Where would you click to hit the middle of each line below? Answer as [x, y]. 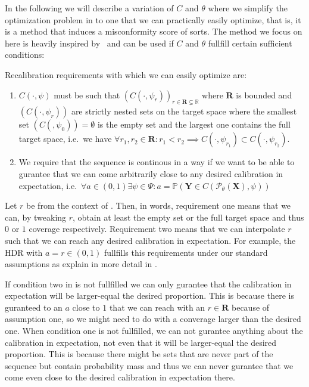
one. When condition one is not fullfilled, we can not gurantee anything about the [154, 331]
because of [250, 307]
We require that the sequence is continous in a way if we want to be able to [157, 162]
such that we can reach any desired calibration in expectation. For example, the [150, 240]
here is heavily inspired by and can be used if [89, 43]
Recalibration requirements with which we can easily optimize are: [126, 74]
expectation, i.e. [48, 185]
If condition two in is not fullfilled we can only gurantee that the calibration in [148, 284]
